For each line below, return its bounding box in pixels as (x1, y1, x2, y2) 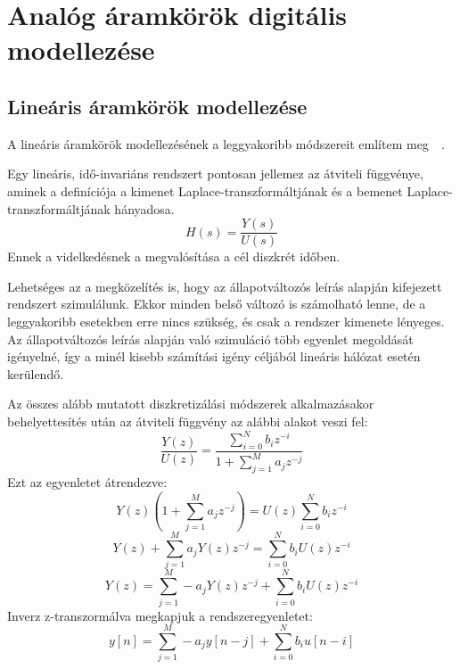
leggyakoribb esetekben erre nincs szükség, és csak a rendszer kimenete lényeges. (7, 311, 445, 330)
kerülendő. (7, 364, 64, 383)
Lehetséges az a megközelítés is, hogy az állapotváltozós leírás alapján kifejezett (7, 277, 442, 295)
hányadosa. (114, 199, 175, 218)
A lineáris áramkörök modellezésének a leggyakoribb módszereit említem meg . (7, 134, 445, 153)
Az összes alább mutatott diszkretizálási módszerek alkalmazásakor (7, 394, 374, 413)
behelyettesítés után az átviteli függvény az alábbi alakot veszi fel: (7, 411, 368, 430)
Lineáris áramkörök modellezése (7, 92, 308, 120)
